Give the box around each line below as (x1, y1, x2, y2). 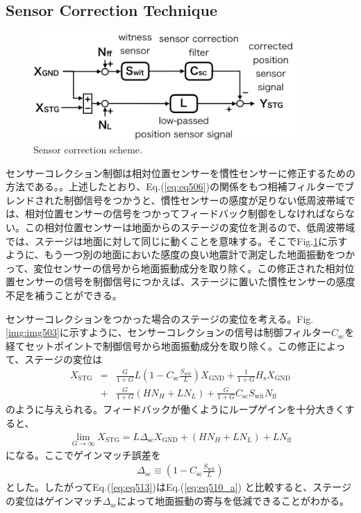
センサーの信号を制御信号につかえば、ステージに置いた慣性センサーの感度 (15, 274, 355, 289)
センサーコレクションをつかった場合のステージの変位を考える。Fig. (6, 311, 314, 326)
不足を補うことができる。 (6, 288, 122, 303)
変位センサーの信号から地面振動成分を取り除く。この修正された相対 (33, 260, 345, 275)
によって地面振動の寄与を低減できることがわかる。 (117, 494, 350, 508)
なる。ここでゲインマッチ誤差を (15, 447, 161, 462)
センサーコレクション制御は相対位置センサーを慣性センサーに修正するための (6, 165, 355, 180)
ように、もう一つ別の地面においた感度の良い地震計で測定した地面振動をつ (6, 247, 346, 262)
